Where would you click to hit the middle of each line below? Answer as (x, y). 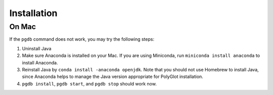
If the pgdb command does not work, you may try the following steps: (82, 39)
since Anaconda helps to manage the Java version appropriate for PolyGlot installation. (112, 77)
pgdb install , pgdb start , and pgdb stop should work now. (89, 83)
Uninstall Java (37, 48)
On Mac (23, 27)
